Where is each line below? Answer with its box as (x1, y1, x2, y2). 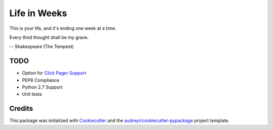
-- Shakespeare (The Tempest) (9, 43, 74, 50)
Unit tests (22, 91, 42, 97)
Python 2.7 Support (22, 84, 63, 90)
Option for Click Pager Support (22, 70, 86, 76)
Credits (9, 104, 33, 113)
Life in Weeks (9, 8, 67, 19)
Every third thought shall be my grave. (9, 34, 89, 40)
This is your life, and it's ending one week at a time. (9, 25, 116, 31)
